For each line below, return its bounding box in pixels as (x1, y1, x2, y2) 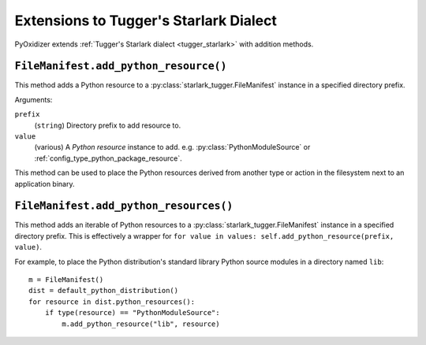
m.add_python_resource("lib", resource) (62, 319, 220, 328)
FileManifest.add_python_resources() (14, 199, 234, 213)
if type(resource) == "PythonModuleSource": (44, 308, 220, 317)
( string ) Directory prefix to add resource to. (34, 121, 181, 130)
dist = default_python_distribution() (28, 286, 179, 295)
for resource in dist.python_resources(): (28, 297, 196, 306)
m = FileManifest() (28, 276, 104, 284)
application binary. (14, 179, 75, 188)
